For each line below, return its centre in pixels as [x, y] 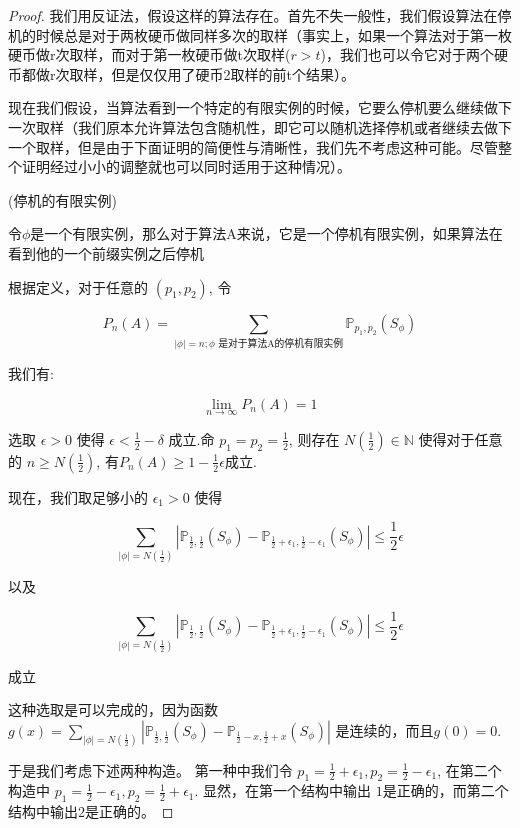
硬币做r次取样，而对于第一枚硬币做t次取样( [149, 54]
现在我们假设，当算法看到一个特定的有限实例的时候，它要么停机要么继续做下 [260, 107]
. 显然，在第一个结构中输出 [283, 790]
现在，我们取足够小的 [78, 496]
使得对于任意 [460, 438]
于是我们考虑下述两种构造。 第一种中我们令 [150, 769]
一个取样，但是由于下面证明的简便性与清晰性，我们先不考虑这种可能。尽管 [253, 146]
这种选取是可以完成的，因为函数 [113, 709]
